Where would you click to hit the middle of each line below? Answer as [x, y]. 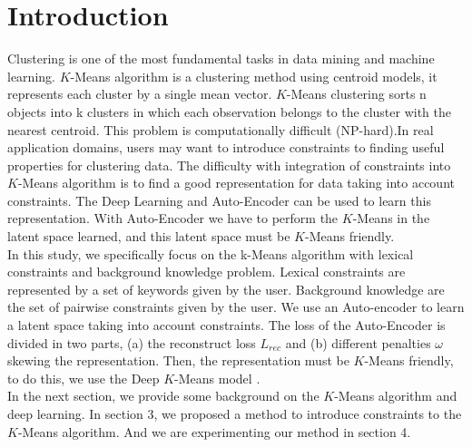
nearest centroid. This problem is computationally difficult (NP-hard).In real [221, 129]
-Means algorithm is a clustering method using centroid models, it [254, 76]
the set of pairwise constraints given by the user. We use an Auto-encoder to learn [236, 307]
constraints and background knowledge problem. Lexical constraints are [206, 272]
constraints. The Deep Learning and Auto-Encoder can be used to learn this [219, 200]
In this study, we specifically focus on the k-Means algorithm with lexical [211, 253]
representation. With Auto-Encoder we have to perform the [173, 218]
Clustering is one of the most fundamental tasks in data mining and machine [221, 58]
